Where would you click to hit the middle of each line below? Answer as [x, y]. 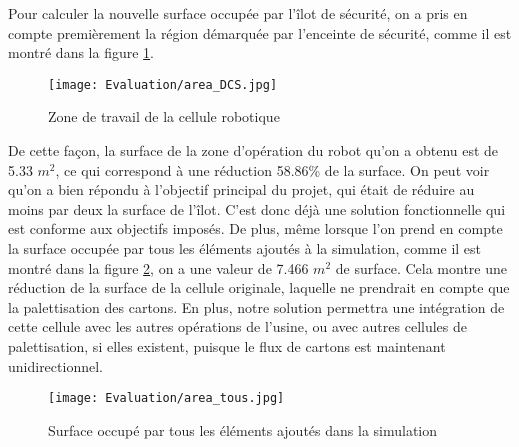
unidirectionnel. [55, 365]
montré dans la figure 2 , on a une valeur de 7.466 [158, 267]
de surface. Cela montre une [421, 267]
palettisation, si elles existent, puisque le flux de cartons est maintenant [227, 345]
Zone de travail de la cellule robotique [164, 116]
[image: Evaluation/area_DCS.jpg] [163, 84]
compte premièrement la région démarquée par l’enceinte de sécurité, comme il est [260, 32]
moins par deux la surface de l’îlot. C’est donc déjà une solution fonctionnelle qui [257, 208]
